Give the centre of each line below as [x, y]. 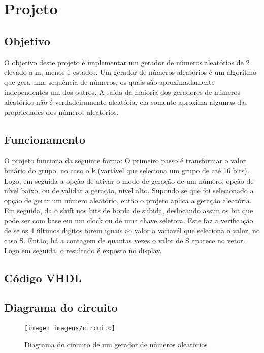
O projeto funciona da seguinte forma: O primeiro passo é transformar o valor [125, 160]
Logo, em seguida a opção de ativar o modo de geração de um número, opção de [129, 180]
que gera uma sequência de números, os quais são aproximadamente [109, 82]
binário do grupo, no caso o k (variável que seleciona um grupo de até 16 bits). [127, 170]
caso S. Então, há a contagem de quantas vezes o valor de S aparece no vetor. [125, 240]
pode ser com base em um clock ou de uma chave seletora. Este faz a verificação [129, 220]
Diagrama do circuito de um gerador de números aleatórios [116, 344]
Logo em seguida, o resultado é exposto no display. [83, 250]
